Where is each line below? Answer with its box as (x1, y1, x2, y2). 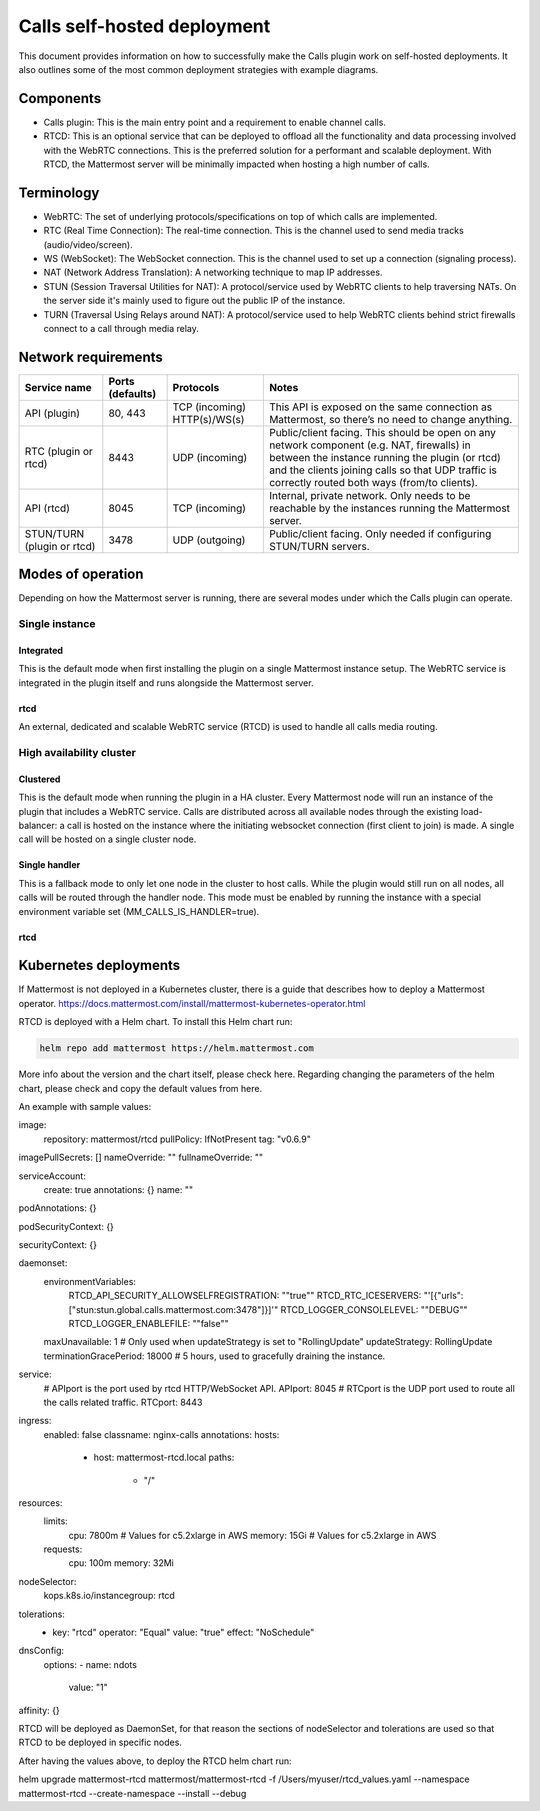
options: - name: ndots (43, 1658, 137, 1670)
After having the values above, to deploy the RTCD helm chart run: (18, 1755, 292, 1767)
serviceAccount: (18, 1170, 87, 1182)
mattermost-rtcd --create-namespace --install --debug (18, 1787, 247, 1799)
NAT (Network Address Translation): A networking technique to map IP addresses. (43, 266, 383, 279)
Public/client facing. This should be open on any (268, 425, 497, 439)
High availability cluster (18, 745, 137, 759)
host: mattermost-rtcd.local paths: (93, 1451, 235, 1464)
